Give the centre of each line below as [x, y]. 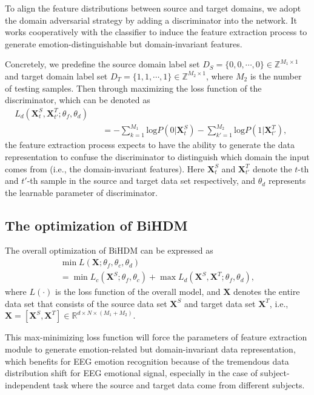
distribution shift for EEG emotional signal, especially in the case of [131, 373]
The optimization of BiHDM [96, 225]
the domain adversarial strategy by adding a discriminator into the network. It [151, 20]
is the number [276, 76]
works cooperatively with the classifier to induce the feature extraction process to [156, 32]
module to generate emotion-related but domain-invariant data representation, [150, 349]
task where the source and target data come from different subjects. [179, 384]
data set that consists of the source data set [86, 303]
